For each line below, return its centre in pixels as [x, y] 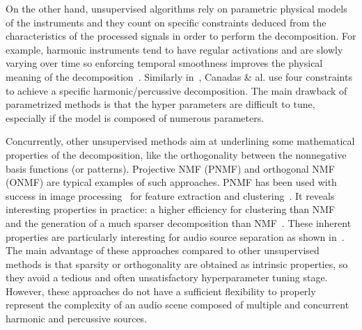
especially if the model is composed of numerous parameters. [135, 117]
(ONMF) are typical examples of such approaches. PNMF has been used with [171, 182]
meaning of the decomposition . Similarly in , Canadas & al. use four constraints [179, 76]
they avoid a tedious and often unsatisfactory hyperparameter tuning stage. [167, 277]
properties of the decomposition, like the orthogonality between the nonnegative [176, 154]
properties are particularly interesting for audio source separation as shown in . [175, 236]
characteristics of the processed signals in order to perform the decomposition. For [181, 36]
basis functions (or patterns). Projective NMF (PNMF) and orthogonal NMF [170, 168]
